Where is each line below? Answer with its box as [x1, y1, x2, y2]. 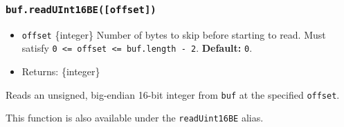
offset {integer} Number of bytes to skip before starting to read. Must [21, 27, 326, 41]
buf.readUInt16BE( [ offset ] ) [6, 3, 156, 15]
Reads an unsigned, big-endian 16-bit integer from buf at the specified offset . [6, 87, 340, 101]
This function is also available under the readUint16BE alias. [6, 110, 264, 125]
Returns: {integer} [21, 64, 100, 79]
